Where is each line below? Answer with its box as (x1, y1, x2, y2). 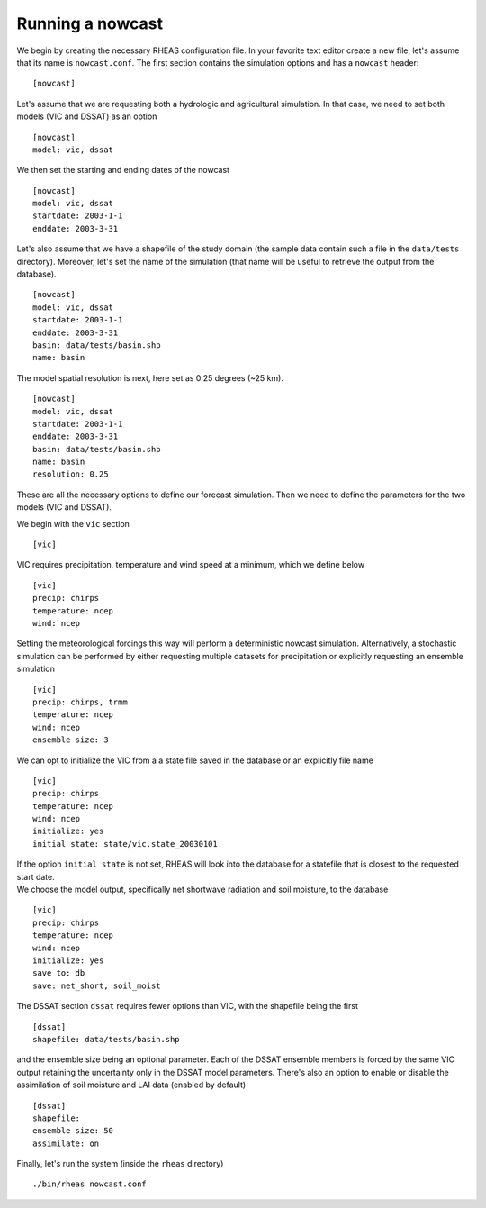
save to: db (32, 968, 85, 978)
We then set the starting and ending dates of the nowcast (16, 165, 229, 176)
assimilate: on (32, 1138, 100, 1149)
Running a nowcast (16, 14, 164, 33)
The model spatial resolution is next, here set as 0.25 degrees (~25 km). (16, 372, 283, 383)
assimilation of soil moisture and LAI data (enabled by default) (16, 1079, 247, 1090)
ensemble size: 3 (32, 735, 109, 745)
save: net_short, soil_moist (32, 980, 161, 991)
